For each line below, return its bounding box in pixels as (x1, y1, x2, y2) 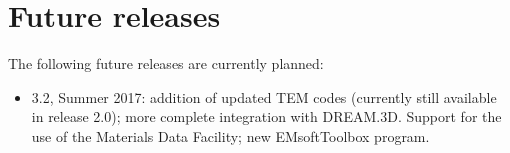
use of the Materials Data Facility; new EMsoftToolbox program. (31, 125, 430, 146)
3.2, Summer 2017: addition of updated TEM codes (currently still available (31, 86, 497, 107)
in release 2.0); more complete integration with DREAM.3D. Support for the (31, 106, 502, 127)
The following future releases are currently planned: (8, 53, 324, 74)
